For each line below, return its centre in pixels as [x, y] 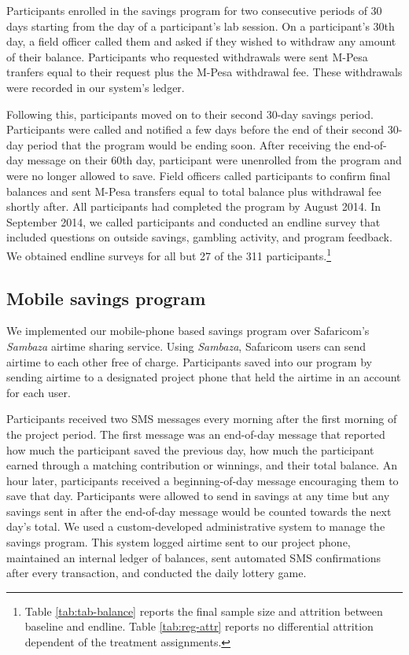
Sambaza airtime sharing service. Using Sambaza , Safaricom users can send [186, 346]
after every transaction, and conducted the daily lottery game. [157, 573]
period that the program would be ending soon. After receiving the [188, 144]
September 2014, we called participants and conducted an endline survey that [193, 221]
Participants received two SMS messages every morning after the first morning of [202, 419]
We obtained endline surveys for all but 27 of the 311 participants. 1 [169, 254]
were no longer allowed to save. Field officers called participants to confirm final [199, 175]
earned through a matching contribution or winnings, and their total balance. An [202, 465]
